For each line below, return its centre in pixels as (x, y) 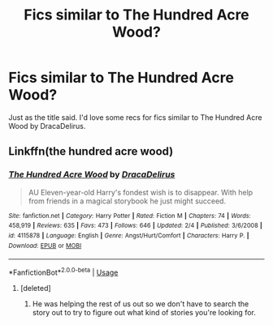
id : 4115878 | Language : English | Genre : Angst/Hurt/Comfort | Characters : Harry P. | (129, 235)
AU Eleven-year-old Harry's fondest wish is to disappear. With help (141, 192)
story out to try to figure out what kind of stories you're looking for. (144, 312)
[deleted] (35, 288)
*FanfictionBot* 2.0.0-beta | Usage (63, 272)
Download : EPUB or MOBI (45, 246)
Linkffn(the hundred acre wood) (91, 152)
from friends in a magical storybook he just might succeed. (127, 201)
